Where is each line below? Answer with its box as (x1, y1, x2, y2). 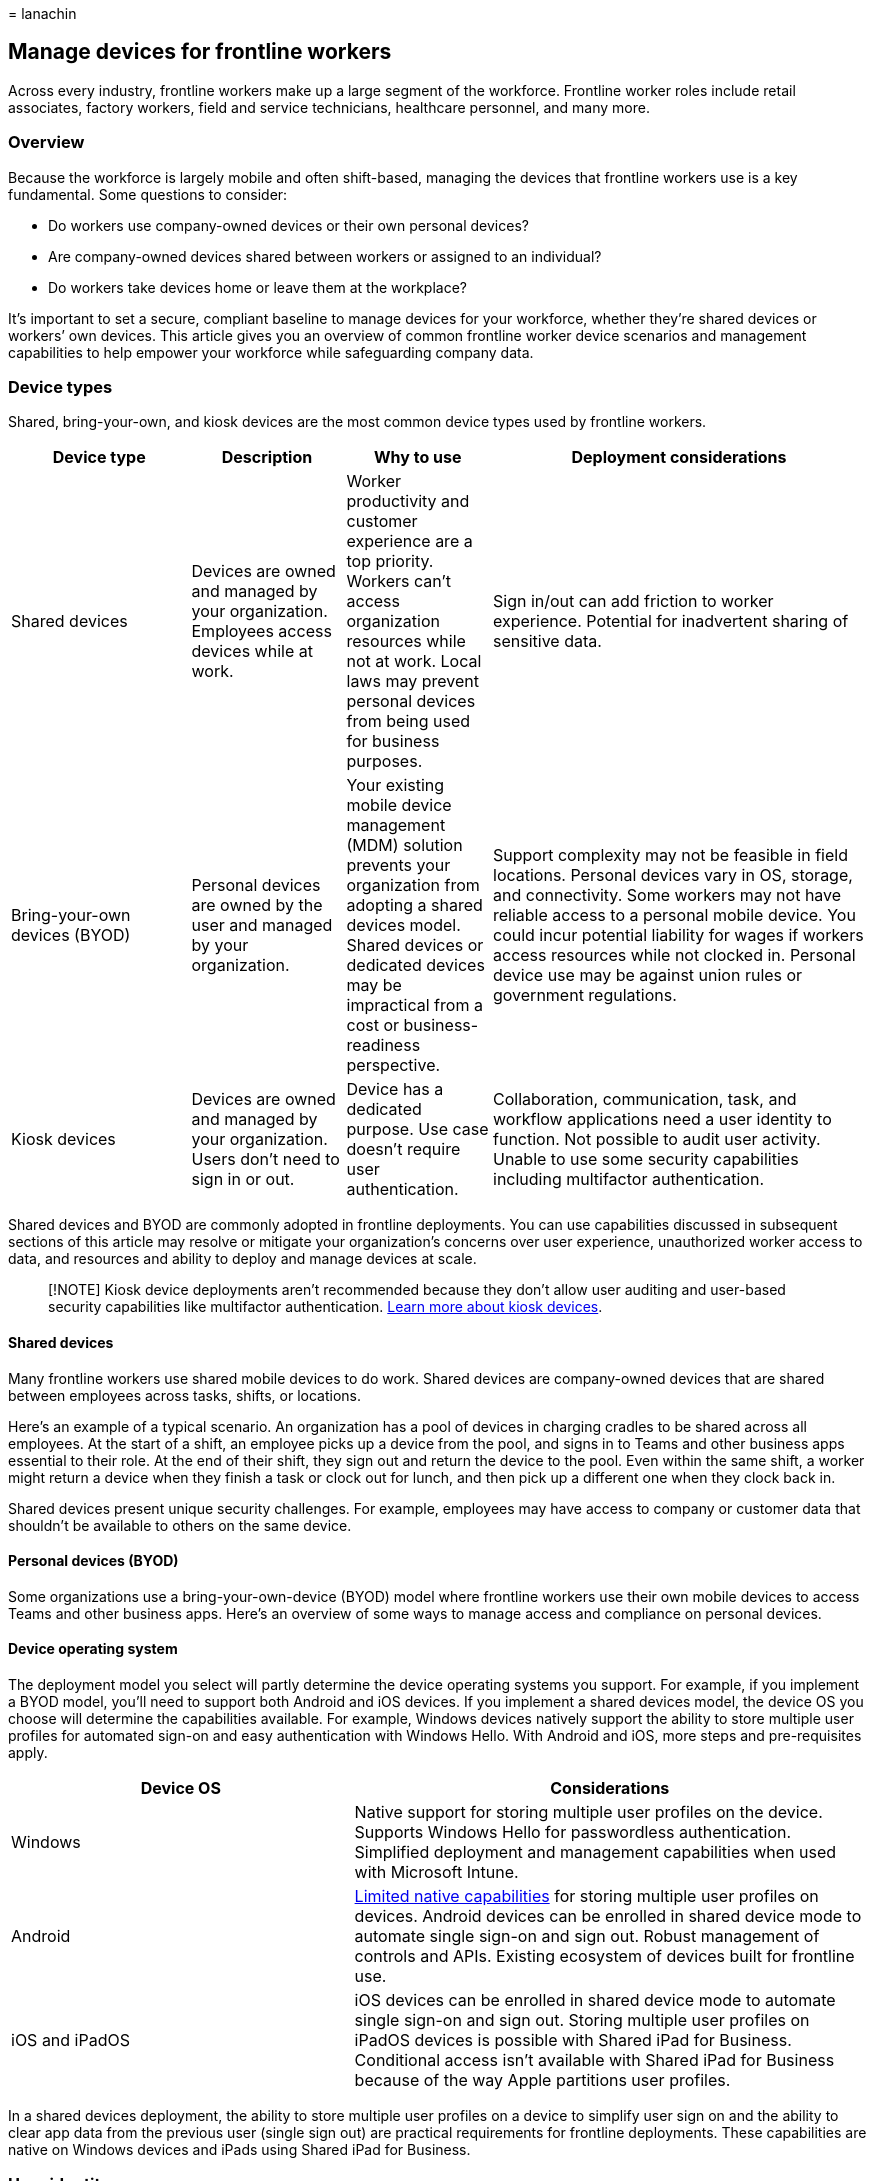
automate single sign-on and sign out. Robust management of (354, 1926, 820, 1946)
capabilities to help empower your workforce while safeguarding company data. (8, 343, 534, 361)
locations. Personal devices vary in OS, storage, (493, 865, 853, 886)
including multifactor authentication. (493, 1169, 765, 1190)
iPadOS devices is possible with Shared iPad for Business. (354, 2030, 792, 2050)
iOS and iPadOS (11, 2030, 130, 2050)
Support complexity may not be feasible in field (493, 845, 848, 866)
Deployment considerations (571, 447, 787, 468)
